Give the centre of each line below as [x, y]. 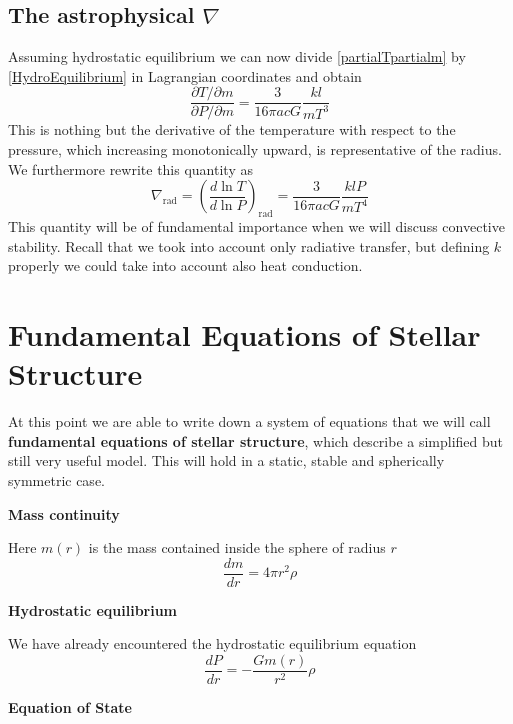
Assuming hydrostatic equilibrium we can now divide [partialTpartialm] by [237, 56]
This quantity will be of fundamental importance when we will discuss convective [256, 226]
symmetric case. [56, 479]
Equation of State [70, 707]
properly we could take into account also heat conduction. [185, 265]
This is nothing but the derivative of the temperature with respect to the [232, 129]
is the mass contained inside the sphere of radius [237, 547]
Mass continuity [64, 513]
